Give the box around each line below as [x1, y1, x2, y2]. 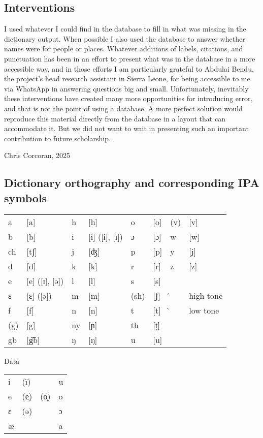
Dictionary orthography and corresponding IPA [4, 175, 259, 191]
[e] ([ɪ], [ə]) [26, 274, 64, 287]
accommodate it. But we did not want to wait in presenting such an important [4, 123, 249, 134]
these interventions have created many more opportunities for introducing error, [4, 93, 253, 104]
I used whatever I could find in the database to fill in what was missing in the [4, 23, 246, 34]
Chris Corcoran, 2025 [4, 150, 71, 161]
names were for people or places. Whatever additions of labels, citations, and [4, 43, 243, 54]
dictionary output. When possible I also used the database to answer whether [4, 33, 245, 44]
